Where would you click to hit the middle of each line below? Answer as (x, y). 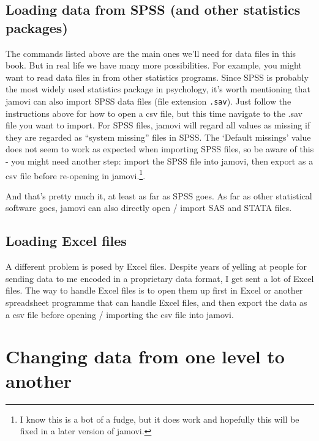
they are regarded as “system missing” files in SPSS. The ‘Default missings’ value (158, 137)
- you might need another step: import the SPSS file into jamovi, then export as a (159, 161)
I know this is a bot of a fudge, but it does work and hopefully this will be (159, 419)
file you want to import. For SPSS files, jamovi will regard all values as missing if (158, 125)
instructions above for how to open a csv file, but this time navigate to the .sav (154, 113)
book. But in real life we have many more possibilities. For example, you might (154, 65)
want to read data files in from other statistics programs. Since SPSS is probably (157, 77)
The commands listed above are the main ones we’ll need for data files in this (151, 53)
